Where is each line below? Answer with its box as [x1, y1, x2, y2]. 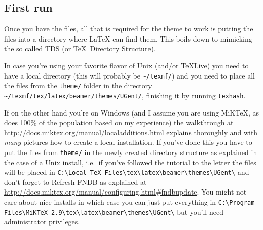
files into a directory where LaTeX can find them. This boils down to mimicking [4, 33, 252, 44]
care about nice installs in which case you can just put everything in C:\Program [4, 197, 255, 207]
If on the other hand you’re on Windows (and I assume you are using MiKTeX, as [4, 107, 259, 118]
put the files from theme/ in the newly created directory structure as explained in [4, 146, 257, 157]
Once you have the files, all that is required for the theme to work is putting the [4, 23, 253, 34]
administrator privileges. [4, 216, 80, 227]
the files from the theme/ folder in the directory [4, 80, 152, 91]
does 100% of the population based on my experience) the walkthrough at [4, 117, 234, 128]
